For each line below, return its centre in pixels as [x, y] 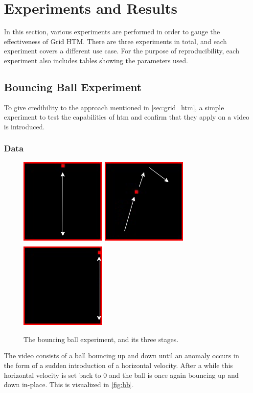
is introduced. [24, 126]
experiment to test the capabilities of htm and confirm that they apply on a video [127, 117]
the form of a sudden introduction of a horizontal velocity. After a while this [118, 365]
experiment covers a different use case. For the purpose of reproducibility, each [122, 51]
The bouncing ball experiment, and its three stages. [101, 339]
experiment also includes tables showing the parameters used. [96, 60]
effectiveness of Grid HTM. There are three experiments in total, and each [115, 41]
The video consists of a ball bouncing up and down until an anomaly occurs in [122, 356]
